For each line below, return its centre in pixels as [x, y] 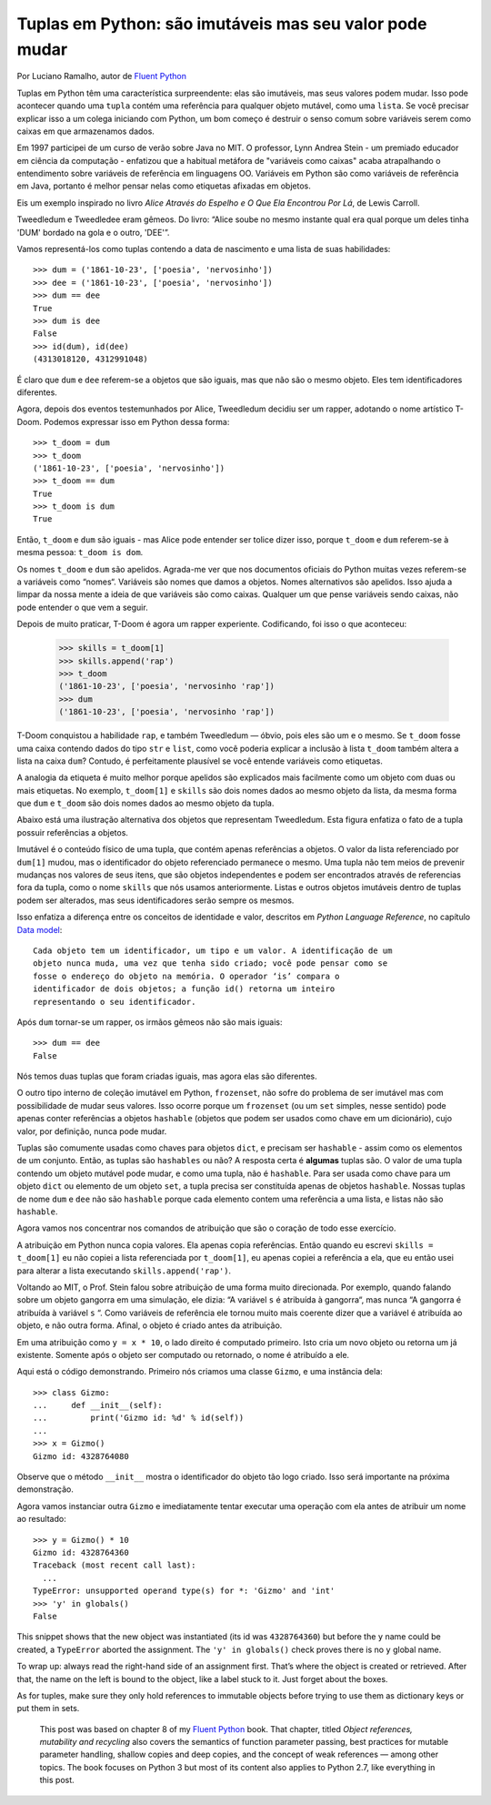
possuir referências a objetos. [73, 832]
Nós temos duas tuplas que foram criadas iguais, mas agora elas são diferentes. [167, 1076]
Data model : [40, 929]
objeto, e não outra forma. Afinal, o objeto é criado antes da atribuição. [150, 1325]
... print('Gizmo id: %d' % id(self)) [139, 1418]
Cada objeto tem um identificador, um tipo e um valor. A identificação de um [213, 950]
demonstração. [45, 1489]
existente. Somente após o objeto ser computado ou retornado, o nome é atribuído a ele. [183, 1354]
